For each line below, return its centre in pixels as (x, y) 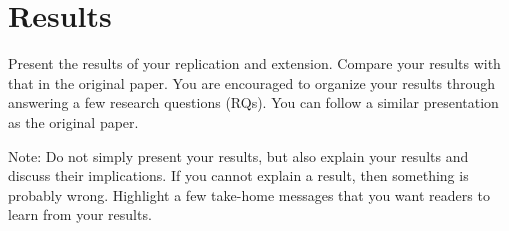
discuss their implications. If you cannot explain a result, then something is (238, 175)
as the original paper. (73, 121)
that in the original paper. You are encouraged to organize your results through (252, 82)
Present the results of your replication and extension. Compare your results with (254, 63)
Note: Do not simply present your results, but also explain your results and (238, 155)
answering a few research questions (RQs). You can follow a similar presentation (253, 102)
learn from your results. (80, 214)
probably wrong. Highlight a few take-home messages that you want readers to (249, 194)
